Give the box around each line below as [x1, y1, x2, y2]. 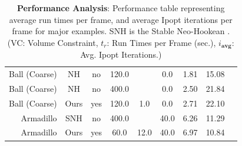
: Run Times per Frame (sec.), [107, 36, 216, 48]
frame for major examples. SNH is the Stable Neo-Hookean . [12, 25, 230, 37]
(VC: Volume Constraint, [7, 36, 98, 48]
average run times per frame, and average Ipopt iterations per [9, 13, 233, 25]
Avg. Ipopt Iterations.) [80, 48, 162, 61]
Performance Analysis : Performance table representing [17, 2, 225, 14]
